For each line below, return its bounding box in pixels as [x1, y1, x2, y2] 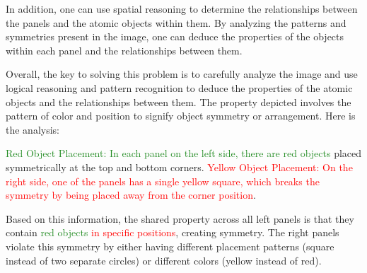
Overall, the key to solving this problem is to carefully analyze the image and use [6, 66, 358, 81]
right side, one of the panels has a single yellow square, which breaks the [6, 173, 320, 188]
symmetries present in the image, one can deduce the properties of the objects [6, 29, 344, 44]
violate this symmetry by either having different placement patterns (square [6, 238, 334, 253]
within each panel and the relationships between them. [6, 42, 243, 57]
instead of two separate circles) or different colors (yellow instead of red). [6, 252, 322, 267]
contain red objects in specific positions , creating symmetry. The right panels [6, 225, 339, 240]
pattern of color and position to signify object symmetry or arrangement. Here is [6, 108, 356, 123]
